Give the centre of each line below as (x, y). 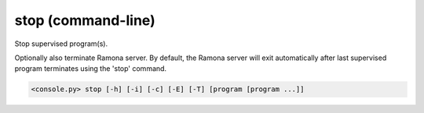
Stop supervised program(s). (61, 44)
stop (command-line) (85, 20)
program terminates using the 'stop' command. (91, 69)
